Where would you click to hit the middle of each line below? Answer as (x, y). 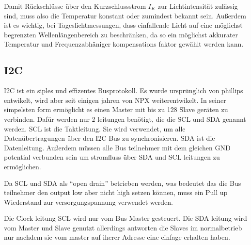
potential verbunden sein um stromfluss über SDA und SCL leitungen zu (112, 157)
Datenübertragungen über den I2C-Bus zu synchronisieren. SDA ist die (110, 138)
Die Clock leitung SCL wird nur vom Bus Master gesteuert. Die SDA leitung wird (125, 218)
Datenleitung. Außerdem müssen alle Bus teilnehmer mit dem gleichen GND (117, 147)
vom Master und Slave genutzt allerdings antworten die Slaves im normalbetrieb (123, 227)
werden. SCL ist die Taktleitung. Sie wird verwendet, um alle (95, 128)
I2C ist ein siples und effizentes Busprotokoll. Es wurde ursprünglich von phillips (124, 90)
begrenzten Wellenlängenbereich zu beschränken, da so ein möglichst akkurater (121, 34)
